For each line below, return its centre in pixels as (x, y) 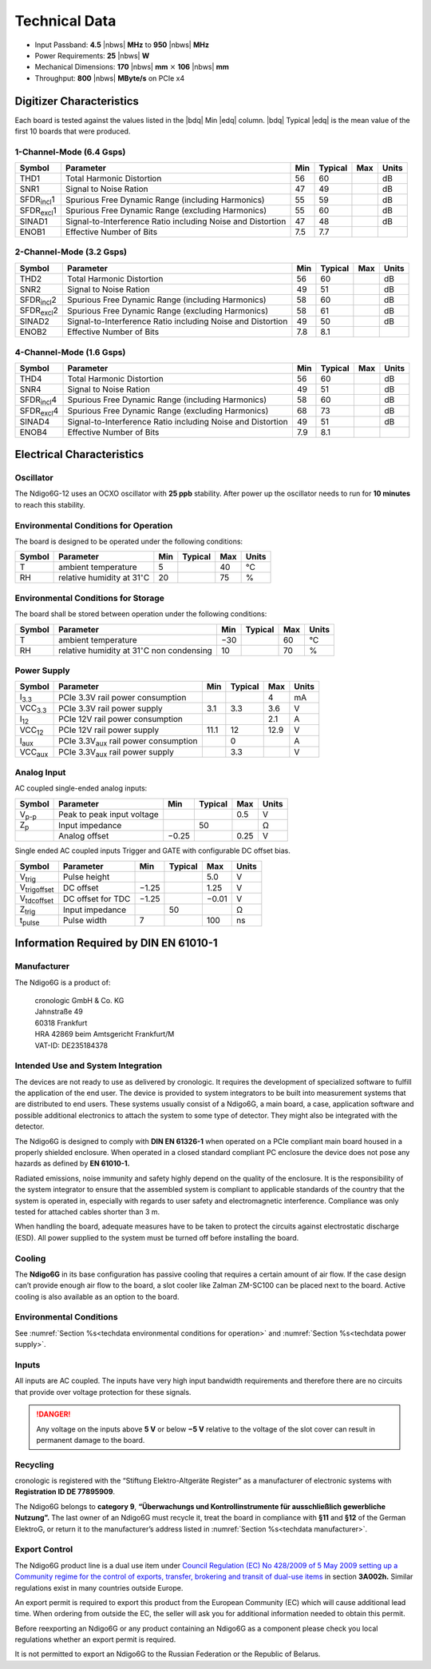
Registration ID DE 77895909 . (65, 1492)
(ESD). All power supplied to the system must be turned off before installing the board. (157, 1237)
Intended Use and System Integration (89, 1066)
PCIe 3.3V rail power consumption (123, 697)
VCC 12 (32, 731)
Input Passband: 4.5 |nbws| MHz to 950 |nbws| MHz (122, 45)
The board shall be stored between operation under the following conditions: (141, 614)
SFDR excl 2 (39, 311)
